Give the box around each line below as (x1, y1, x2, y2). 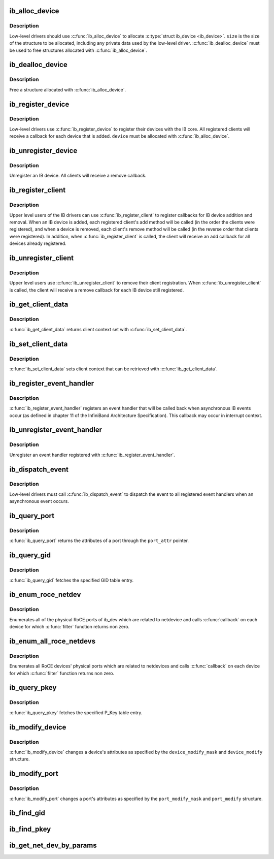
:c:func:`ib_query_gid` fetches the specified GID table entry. (9, 577, 134, 583)
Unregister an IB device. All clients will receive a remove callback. (9, 173, 147, 179)
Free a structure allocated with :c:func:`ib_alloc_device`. (9, 86, 126, 92)
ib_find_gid (9, 809, 46, 817)
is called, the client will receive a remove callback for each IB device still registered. (9, 287, 184, 293)
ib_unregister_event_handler (9, 426, 102, 434)
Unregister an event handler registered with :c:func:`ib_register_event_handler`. (9, 452, 175, 458)
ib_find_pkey (9, 825, 51, 834)
